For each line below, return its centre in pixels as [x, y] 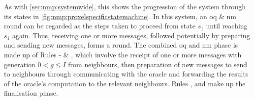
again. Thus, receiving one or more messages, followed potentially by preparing [131, 35]
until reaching [227, 26]
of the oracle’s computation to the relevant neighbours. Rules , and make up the [125, 83]
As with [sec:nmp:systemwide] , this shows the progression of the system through [125, 6]
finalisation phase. [31, 93]
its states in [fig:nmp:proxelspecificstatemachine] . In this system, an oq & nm [120, 16]
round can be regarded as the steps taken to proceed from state [100, 26]
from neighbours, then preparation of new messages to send [158, 64]
